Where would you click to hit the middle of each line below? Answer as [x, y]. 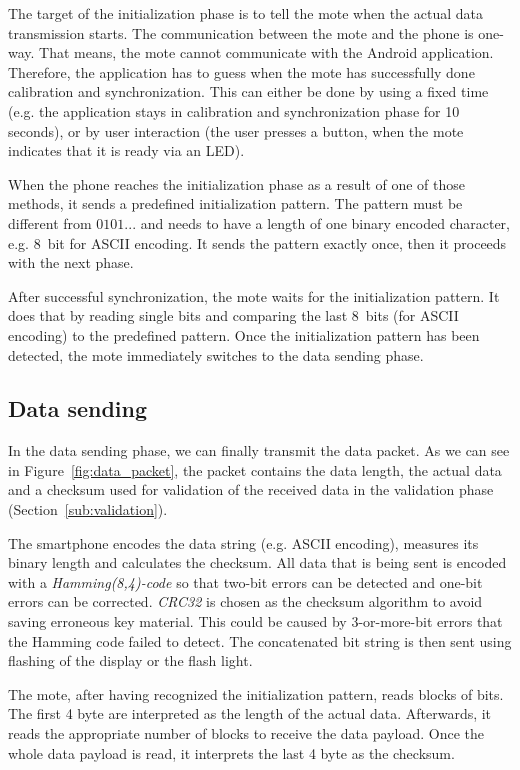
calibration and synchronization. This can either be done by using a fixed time [248, 91]
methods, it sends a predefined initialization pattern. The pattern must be [235, 203]
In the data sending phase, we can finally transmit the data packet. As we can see [259, 450]
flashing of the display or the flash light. [130, 660]
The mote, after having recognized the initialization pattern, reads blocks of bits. [256, 693]
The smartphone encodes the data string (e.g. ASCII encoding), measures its [243, 542]
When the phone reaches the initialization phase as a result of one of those [237, 183]
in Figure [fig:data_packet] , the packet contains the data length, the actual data [255, 469]
